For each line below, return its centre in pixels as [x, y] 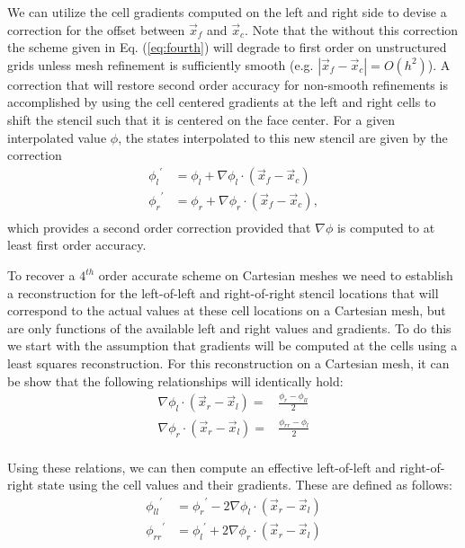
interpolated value [57, 137]
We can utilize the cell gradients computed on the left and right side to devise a [227, 12]
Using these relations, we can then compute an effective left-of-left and [201, 467]
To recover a [41, 275]
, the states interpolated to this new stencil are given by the [283, 137]
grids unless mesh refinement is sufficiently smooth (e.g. [161, 64]
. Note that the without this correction [352, 29]
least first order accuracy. [77, 245]
